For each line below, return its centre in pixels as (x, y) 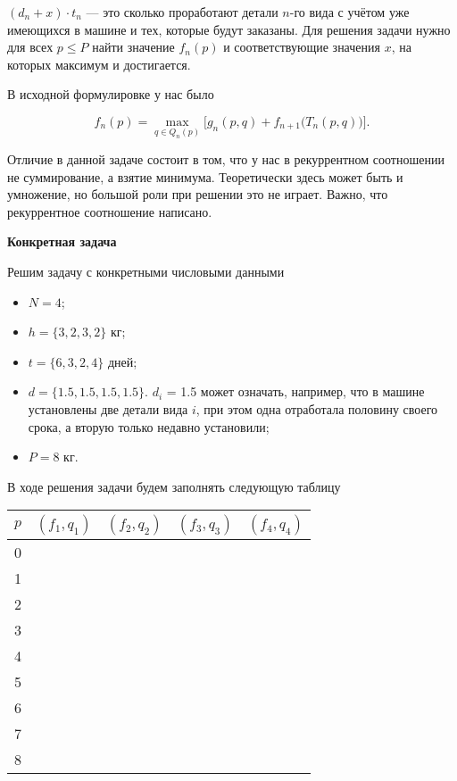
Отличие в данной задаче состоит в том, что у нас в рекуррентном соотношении (226, 159)
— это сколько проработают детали (182, 12)
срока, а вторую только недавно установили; (149, 426)
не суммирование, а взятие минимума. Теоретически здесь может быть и (205, 176)
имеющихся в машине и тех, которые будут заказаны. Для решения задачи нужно (229, 29)
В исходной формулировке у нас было (111, 94)
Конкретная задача (62, 241)
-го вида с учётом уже (349, 12)
